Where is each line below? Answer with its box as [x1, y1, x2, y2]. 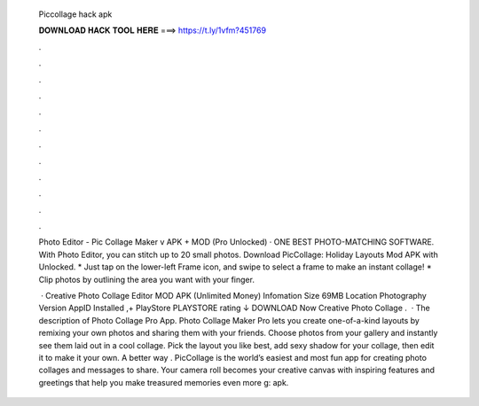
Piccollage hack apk [38, 9, 113, 20]
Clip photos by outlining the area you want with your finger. [38, 274, 255, 285]
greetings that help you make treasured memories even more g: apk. [38, 377, 289, 387]
